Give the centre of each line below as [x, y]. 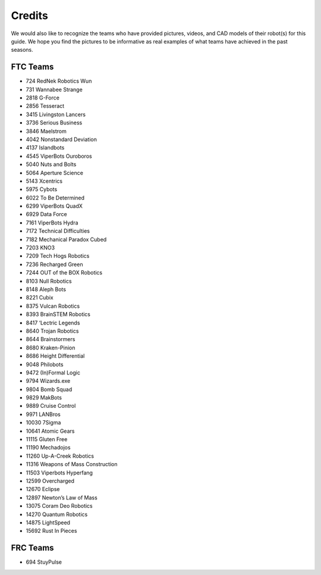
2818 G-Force [43, 98]
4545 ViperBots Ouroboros [59, 156]
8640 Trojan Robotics [52, 331]
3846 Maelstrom [46, 131]
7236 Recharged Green [54, 264]
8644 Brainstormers [51, 339]
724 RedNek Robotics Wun [59, 81]
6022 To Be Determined [55, 198]
